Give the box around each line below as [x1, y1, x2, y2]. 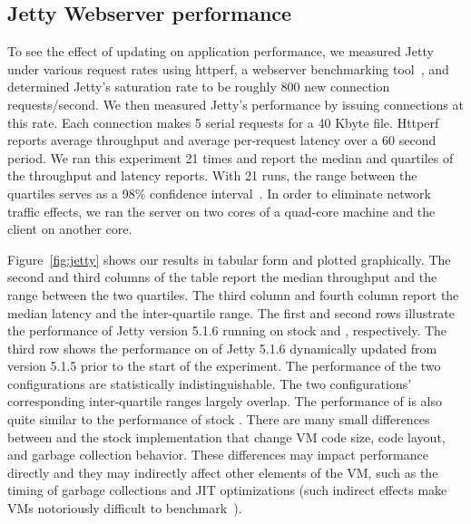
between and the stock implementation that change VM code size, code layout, [7, 427, 446, 446]
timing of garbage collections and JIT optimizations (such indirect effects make [7, 480, 447, 500]
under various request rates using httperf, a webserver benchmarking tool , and [7, 59, 449, 78]
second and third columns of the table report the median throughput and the [7, 267, 437, 286]
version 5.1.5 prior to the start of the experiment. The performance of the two [7, 356, 441, 375]
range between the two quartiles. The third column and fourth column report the [7, 285, 459, 304]
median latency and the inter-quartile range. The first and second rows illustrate [7, 303, 455, 322]
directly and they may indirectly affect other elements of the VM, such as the [7, 462, 438, 481]
